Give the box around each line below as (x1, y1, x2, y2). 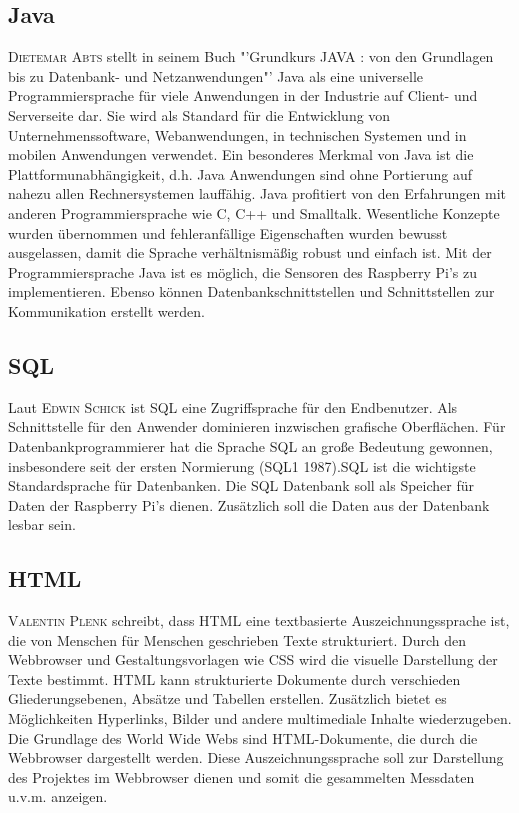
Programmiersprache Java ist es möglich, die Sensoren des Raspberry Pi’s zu (8, 261, 477, 282)
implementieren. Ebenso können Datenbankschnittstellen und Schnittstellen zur (8, 281, 495, 302)
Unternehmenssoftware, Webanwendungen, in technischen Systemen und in (8, 124, 467, 145)
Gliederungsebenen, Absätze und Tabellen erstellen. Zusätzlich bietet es (8, 688, 447, 709)
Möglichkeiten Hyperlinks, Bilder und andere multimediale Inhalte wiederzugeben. (8, 708, 512, 729)
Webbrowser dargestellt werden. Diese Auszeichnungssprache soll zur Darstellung (8, 747, 504, 768)
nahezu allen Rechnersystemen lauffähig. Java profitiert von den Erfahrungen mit (8, 183, 506, 204)
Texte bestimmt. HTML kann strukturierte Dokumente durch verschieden (8, 668, 461, 689)
